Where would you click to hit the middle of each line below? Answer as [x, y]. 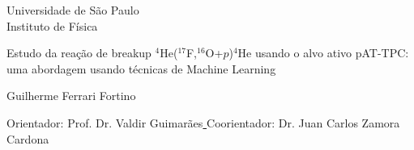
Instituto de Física [52, 25]
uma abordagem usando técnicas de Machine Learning [141, 68]
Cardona [28, 138]
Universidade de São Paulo [73, 10]
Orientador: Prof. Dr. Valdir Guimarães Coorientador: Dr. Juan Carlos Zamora [203, 122]
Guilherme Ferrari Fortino [71, 96]
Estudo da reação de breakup [79, 53]
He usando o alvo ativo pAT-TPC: [323, 53]
